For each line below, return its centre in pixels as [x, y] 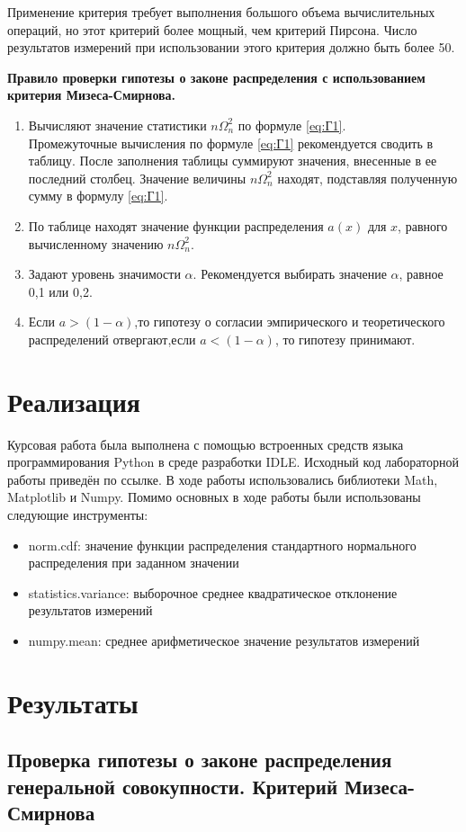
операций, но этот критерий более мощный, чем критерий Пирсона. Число [212, 29]
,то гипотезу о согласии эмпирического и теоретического [290, 322]
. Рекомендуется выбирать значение [290, 274]
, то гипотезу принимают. [345, 339]
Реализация [74, 401]
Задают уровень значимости [104, 274]
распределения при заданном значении [134, 563]
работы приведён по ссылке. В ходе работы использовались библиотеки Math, [223, 479]
